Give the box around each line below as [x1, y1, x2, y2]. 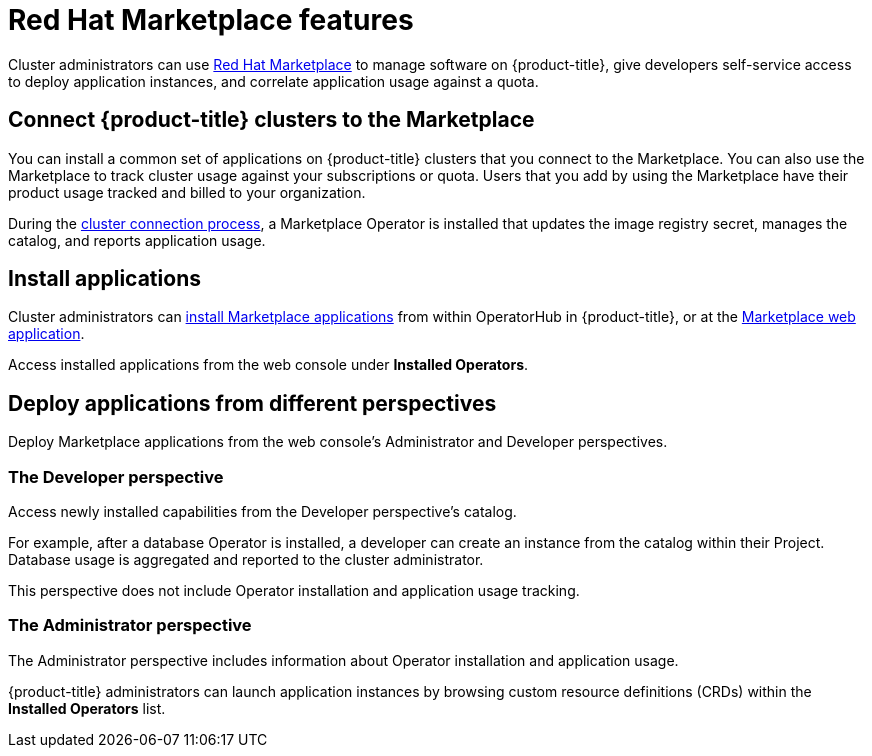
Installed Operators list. [8, 699, 166, 717]
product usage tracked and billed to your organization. [8, 183, 366, 201]
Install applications [8, 266, 201, 292]
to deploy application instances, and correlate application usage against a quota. [8, 72, 539, 90]
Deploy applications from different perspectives [8, 390, 497, 416]
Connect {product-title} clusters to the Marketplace [8, 107, 535, 133]
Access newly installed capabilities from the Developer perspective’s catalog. [8, 503, 517, 521]
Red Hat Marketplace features [8, 3, 414, 37]
